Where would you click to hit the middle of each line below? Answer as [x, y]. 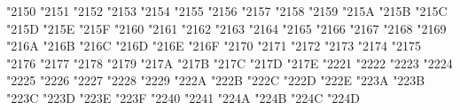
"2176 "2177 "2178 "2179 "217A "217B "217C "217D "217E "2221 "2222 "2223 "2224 [230, 63]
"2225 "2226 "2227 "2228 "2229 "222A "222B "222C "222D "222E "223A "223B [216, 80]
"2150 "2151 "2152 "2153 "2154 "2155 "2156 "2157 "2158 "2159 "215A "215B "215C [227, 11]
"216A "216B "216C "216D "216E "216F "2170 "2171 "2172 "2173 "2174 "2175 [214, 46]
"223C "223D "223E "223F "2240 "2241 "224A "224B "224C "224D [183, 97]
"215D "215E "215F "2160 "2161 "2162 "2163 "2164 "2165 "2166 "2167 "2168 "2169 [226, 28]
